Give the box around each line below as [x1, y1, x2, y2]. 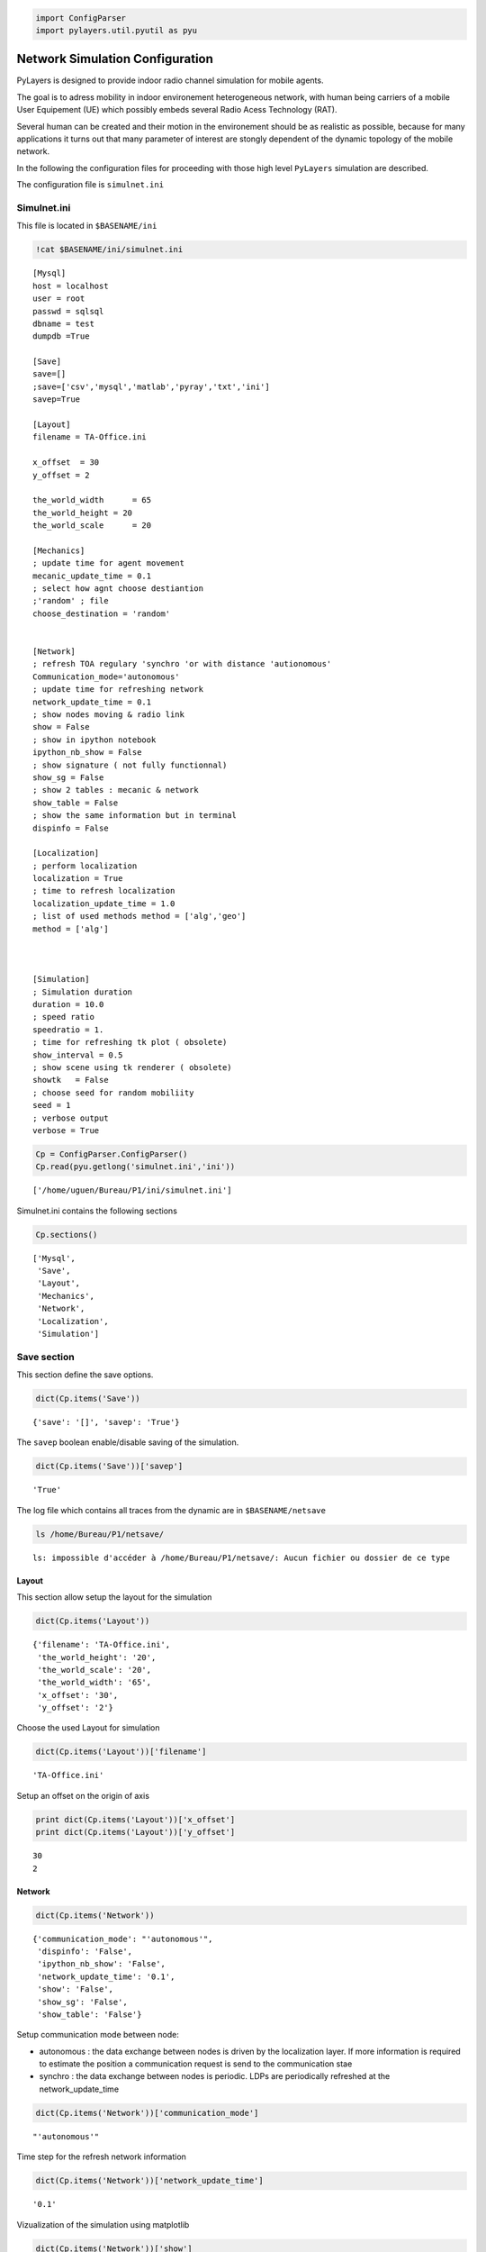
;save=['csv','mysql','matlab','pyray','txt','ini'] [32, 381, 270, 392]
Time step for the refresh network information [16, 2151, 186, 2162]
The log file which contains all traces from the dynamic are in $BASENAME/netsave [16, 1504, 326, 1515]
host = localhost [32, 280, 109, 291]
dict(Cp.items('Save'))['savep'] [35, 1461, 184, 1472]
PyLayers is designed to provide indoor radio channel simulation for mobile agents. [16, 75, 324, 86]
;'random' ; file [32, 595, 109, 606]
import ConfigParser [35, 13, 126, 23]
